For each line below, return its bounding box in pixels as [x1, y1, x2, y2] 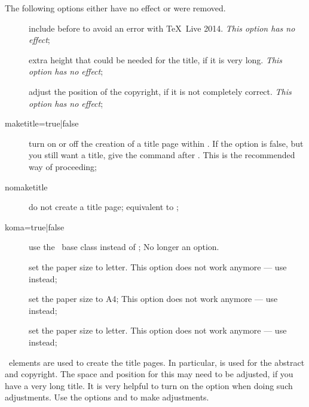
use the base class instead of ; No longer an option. [29, 240, 219, 253]
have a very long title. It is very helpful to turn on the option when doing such [5, 379, 293, 391]
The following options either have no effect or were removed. [5, 2, 226, 14]
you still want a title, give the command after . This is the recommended [29, 149, 295, 161]
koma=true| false [5, 220, 65, 233]
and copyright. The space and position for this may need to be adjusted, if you [5, 368, 293, 380]
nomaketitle [5, 180, 48, 193]
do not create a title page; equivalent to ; [29, 201, 179, 213]
